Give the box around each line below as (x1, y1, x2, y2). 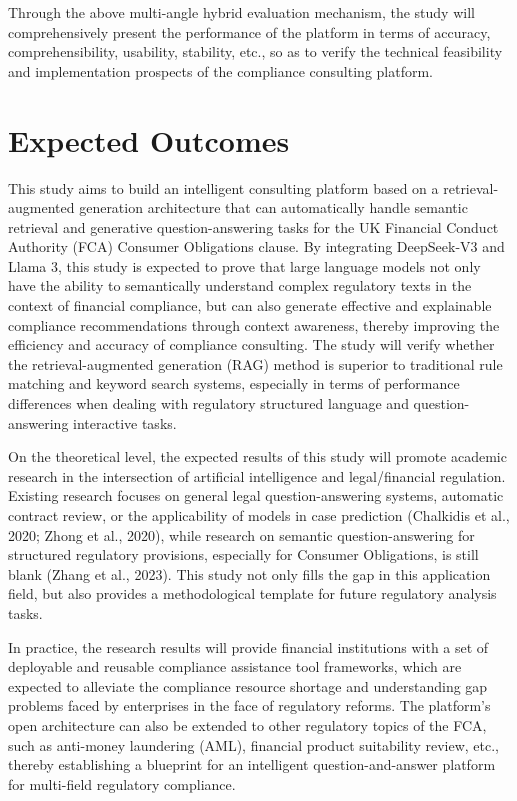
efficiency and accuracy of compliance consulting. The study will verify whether (8, 334, 495, 355)
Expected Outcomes (8, 119, 290, 160)
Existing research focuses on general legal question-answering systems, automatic (8, 485, 504, 506)
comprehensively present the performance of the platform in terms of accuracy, (8, 21, 491, 42)
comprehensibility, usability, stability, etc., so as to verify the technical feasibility (8, 41, 503, 62)
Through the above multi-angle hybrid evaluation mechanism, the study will (8, 2, 475, 22)
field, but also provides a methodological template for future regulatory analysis (8, 583, 497, 604)
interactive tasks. (73, 412, 177, 433)
